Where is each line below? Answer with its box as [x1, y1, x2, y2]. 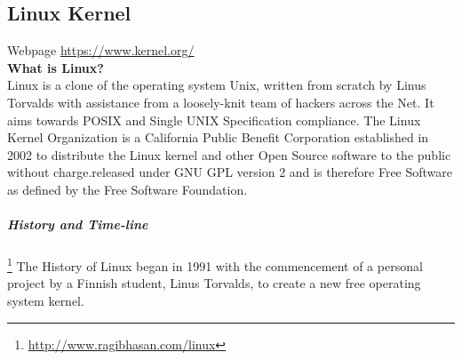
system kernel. [7, 291, 84, 309]
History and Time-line [7, 215, 148, 234]
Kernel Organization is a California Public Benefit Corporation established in [7, 128, 429, 147]
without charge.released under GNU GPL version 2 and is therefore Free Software [7, 163, 453, 181]
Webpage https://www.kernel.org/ [7, 41, 195, 60]
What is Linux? [7, 58, 104, 76]
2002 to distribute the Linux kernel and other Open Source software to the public [7, 145, 451, 164]
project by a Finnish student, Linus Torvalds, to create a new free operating [7, 274, 421, 292]
